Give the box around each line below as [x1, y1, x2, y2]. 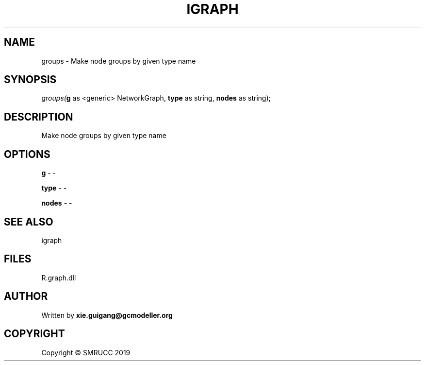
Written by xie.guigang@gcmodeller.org [41, 311, 173, 319]
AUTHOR [4, 290, 48, 303]
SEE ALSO [4, 215, 53, 228]
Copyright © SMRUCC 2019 [41, 348, 131, 357]
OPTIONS [4, 148, 50, 160]
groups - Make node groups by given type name [41, 56, 196, 65]
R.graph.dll [41, 273, 76, 282]
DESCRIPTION [4, 110, 73, 123]
